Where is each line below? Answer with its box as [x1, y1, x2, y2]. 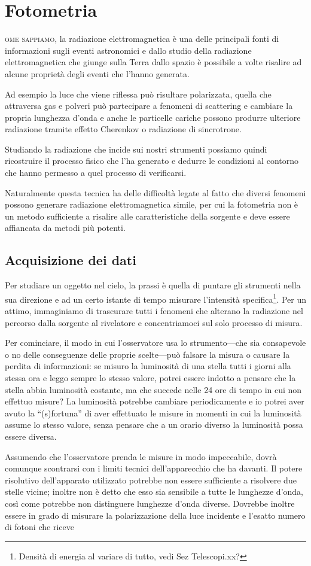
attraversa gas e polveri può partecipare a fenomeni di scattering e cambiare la [5, 99, 293, 112]
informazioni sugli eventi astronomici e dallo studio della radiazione [5, 44, 252, 56]
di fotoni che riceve [5, 521, 74, 533]
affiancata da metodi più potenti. [5, 221, 126, 234]
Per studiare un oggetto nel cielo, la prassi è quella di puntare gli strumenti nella [5, 279, 301, 291]
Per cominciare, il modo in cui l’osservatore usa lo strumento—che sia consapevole [5, 336, 306, 349]
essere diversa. [5, 430, 57, 443]
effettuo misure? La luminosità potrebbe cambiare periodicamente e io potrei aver [5, 395, 304, 407]
